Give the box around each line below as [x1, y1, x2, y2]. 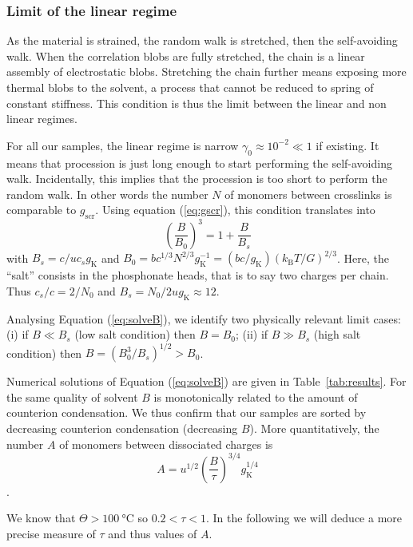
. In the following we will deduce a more [205, 509, 402, 526]
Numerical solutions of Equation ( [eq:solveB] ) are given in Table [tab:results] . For [6, 373, 407, 390]
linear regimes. [6, 110, 77, 127]
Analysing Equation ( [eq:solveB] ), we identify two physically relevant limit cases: [6, 310, 401, 327]
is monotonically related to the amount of [153, 388, 358, 405]
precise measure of [6, 525, 96, 541]
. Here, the [336, 249, 389, 266]
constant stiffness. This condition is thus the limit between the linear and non [6, 94, 387, 111]
